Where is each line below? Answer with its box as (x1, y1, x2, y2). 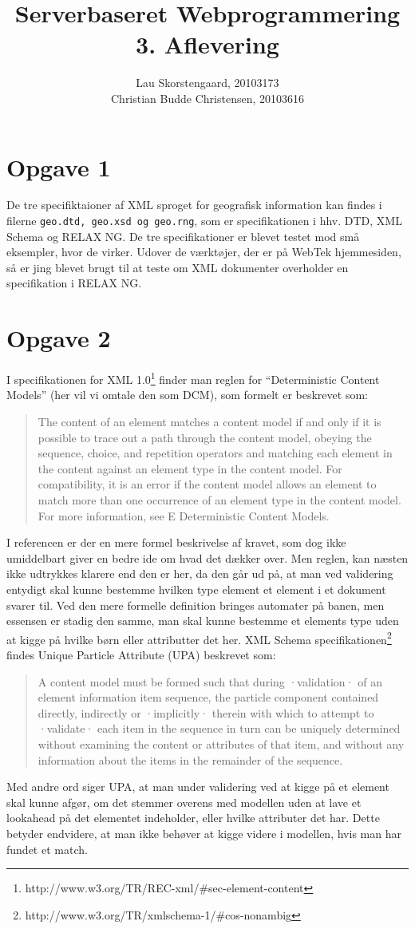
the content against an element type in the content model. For (38, 460, 342, 476)
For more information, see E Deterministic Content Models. (38, 507, 330, 524)
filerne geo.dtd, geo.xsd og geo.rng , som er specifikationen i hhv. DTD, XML (6, 212, 402, 229)
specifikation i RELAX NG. (6, 275, 142, 291)
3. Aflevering (136, 28, 279, 61)
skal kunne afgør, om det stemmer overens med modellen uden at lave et (6, 793, 362, 810)
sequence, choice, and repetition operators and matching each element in (38, 445, 393, 461)
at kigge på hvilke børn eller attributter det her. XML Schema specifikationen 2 (6, 628, 392, 647)
